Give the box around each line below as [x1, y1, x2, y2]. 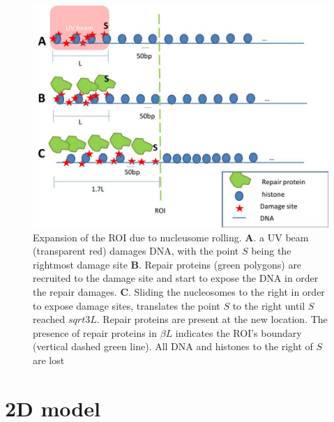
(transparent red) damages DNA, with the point [33, 243, 239, 258]
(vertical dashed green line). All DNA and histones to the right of [33, 339, 313, 354]
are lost [33, 352, 65, 367]
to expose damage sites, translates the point [33, 298, 220, 312]
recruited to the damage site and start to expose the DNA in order [33, 271, 319, 285]
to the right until [232, 298, 305, 312]
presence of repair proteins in [33, 325, 158, 340]
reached [33, 312, 66, 326]
